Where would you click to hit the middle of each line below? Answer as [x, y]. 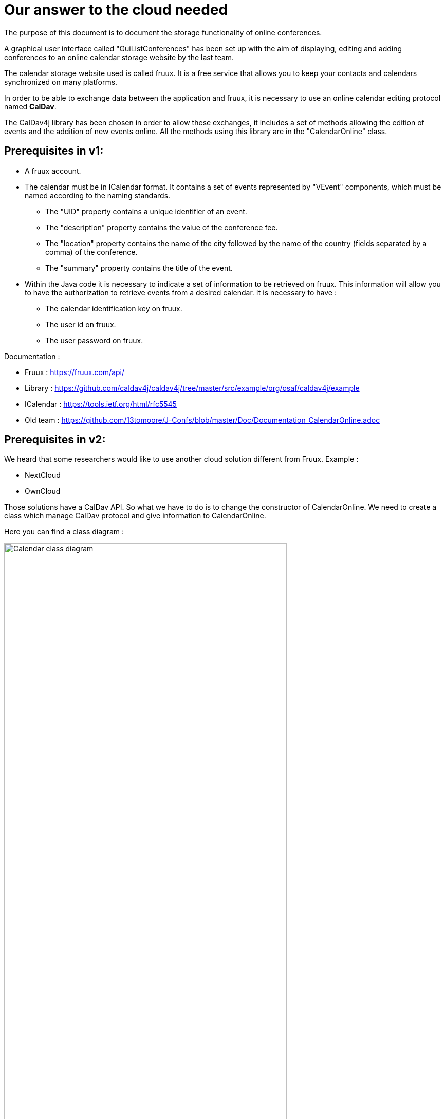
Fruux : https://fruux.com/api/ [75, 372]
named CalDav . [30, 106]
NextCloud [43, 475]
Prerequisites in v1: [54, 151]
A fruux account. [53, 171]
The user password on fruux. [94, 340]
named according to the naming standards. [98, 195]
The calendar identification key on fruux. [114, 308]
